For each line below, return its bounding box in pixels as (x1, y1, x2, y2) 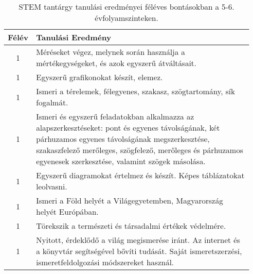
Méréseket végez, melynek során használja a (36, 46, 185, 57)
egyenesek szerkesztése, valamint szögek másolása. (36, 155, 206, 167)
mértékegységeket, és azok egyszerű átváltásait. (36, 57, 197, 68)
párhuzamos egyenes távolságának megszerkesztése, (36, 133, 210, 144)
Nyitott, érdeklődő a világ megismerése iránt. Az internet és (36, 234, 240, 245)
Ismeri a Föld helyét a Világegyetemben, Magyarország (36, 195, 223, 206)
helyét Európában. (36, 206, 99, 217)
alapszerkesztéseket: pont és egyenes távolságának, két (36, 122, 220, 133)
